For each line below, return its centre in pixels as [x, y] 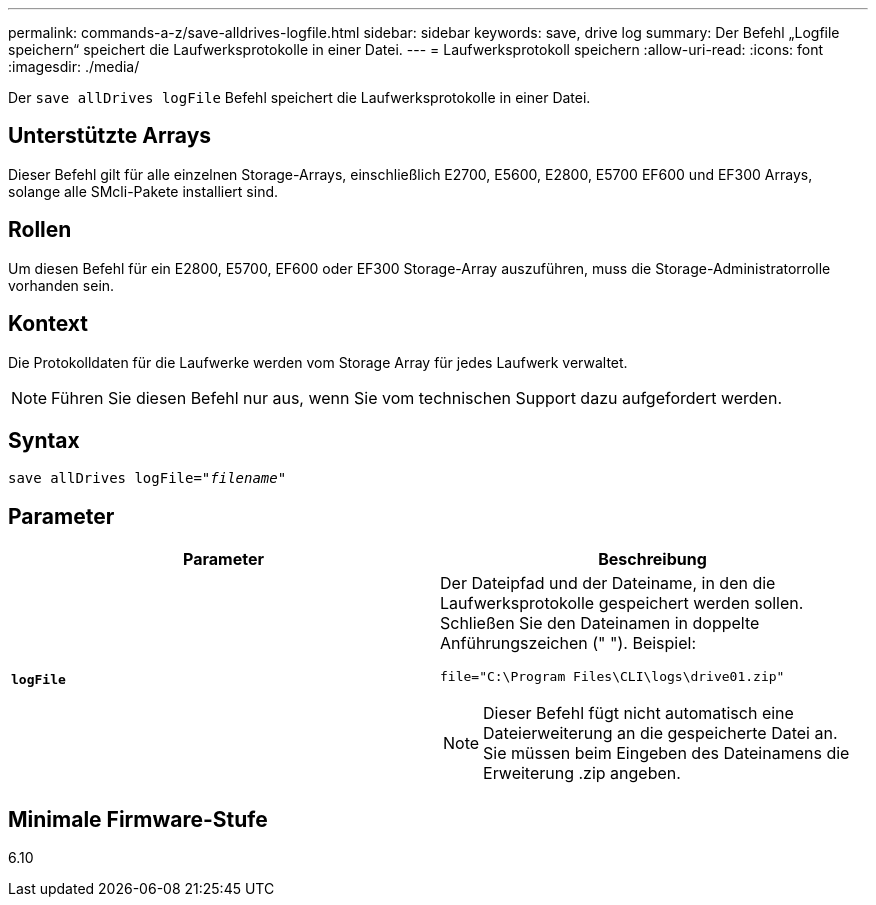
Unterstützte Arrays [110, 136]
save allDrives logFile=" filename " [147, 478]
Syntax [44, 440]
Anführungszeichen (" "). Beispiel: [568, 643]
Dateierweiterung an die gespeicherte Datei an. [660, 733]
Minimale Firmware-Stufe [138, 819]
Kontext [48, 324]
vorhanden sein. [61, 285]
